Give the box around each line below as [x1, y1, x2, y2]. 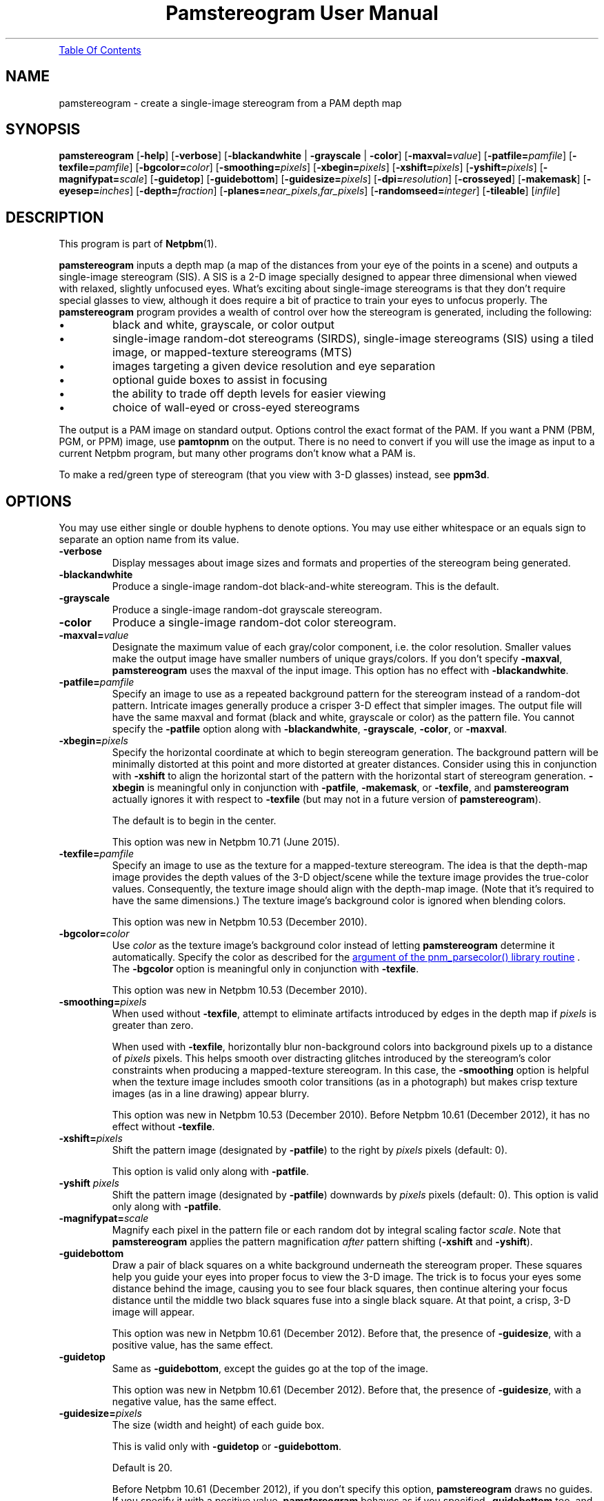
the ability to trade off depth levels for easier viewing [112, 387, 386, 401]
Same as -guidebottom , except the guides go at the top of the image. [112, 1362, 429, 1375]
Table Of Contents [59, 43, 141, 56]
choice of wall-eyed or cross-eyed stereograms [112, 400, 360, 415]
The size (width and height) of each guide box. [112, 1419, 325, 1431]
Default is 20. [112, 1462, 173, 1474]
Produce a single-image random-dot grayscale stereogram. [112, 604, 383, 616]
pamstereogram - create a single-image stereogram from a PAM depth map [59, 96, 402, 109]
